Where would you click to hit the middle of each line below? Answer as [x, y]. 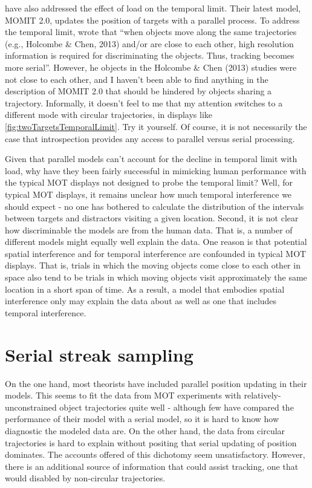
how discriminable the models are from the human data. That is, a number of [149, 229]
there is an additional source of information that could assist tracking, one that [152, 466]
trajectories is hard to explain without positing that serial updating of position [151, 442]
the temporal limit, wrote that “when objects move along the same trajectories [151, 32]
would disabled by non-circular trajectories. [85, 478]
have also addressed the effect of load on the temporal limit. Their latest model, [153, 8]
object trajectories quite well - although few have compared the [177, 407]
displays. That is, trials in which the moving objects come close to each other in [153, 265]
